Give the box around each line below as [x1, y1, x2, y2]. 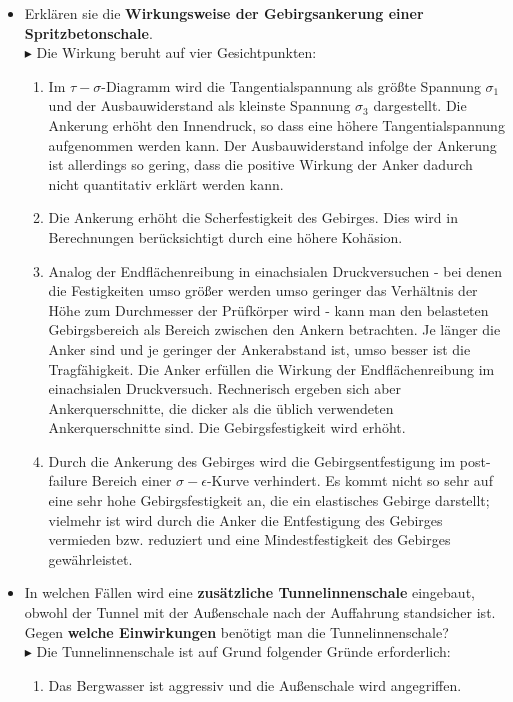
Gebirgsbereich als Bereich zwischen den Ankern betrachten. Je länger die [48, 319, 501, 340]
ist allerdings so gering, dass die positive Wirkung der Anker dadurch [48, 154, 473, 175]
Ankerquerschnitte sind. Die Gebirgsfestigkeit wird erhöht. [48, 417, 406, 438]
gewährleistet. [48, 548, 133, 569]
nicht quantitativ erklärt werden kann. [48, 173, 284, 194]
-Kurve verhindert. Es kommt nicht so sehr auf [206, 470, 493, 491]
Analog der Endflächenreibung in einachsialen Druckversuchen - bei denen [48, 260, 502, 281]
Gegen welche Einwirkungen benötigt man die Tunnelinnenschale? [24, 621, 449, 642]
